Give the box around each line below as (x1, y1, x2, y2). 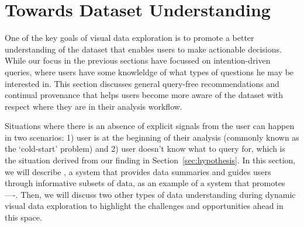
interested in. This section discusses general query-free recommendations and (5, 77, 279, 89)
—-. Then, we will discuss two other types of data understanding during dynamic (5, 188, 296, 200)
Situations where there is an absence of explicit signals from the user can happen (5, 120, 295, 132)
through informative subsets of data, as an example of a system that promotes (5, 177, 285, 189)
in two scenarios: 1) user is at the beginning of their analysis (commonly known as (5, 131, 299, 143)
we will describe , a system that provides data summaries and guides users (5, 165, 271, 177)
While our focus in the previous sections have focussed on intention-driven (5, 54, 271, 67)
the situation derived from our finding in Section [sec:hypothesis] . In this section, (5, 154, 296, 166)
